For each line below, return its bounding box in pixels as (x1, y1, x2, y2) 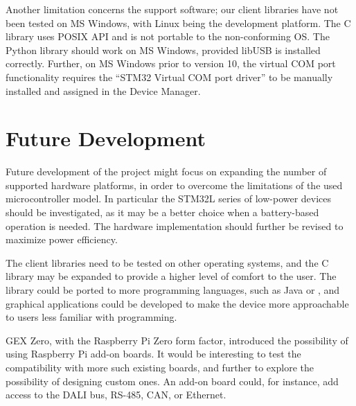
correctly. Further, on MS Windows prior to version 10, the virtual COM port (6, 56, 336, 71)
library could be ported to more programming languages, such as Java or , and (6, 283, 340, 297)
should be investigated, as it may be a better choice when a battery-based (6, 205, 319, 220)
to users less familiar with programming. (6, 310, 177, 324)
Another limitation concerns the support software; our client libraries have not (6, 2, 339, 16)
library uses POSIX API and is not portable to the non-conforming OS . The (6, 29, 330, 44)
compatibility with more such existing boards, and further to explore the (6, 360, 314, 374)
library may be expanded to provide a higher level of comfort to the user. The (6, 269, 337, 283)
